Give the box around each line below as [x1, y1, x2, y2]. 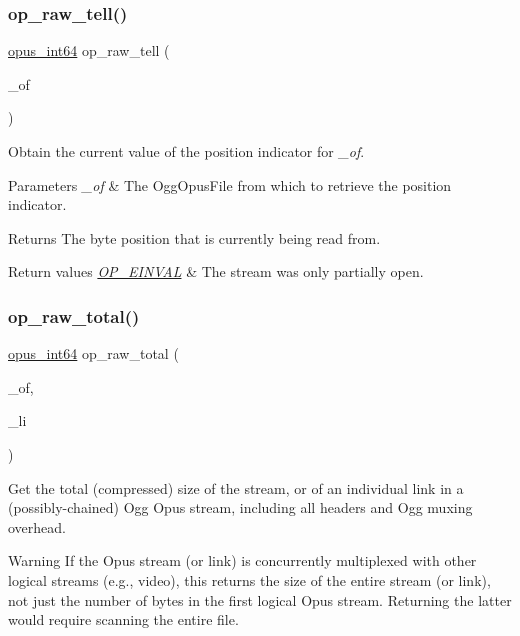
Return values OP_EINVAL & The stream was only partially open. [8, 261, 424, 282]
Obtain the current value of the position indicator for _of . [8, 141, 365, 161]
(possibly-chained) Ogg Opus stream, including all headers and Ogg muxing [8, 497, 473, 518]
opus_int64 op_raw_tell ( [8, 40, 170, 61]
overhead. [8, 516, 66, 537]
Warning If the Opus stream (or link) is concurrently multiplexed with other [8, 550, 477, 571]
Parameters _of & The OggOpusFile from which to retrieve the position [8, 174, 452, 195]
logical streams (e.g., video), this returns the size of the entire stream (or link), [8, 569, 491, 590]
